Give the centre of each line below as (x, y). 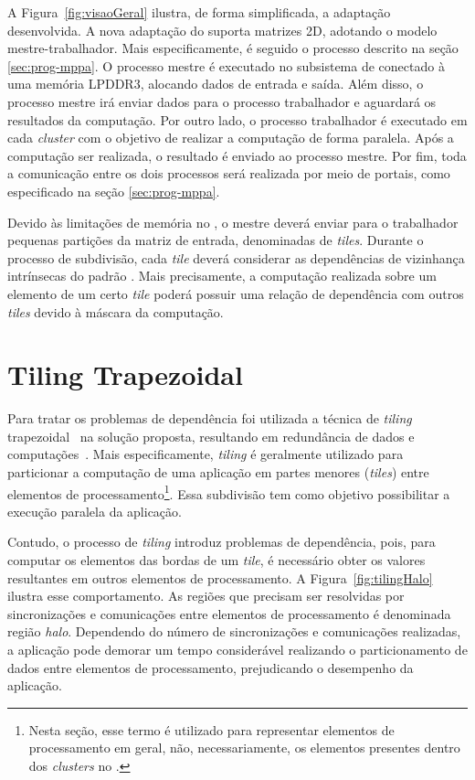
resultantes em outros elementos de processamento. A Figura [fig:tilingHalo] (220, 577)
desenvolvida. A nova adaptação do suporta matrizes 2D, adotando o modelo (222, 30)
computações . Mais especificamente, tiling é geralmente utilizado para (206, 454)
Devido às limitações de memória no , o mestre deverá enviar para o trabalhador (233, 222)
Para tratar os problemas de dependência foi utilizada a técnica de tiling (210, 418)
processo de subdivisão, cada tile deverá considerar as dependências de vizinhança (236, 257)
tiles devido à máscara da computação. (116, 311)
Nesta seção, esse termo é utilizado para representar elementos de (211, 729)
